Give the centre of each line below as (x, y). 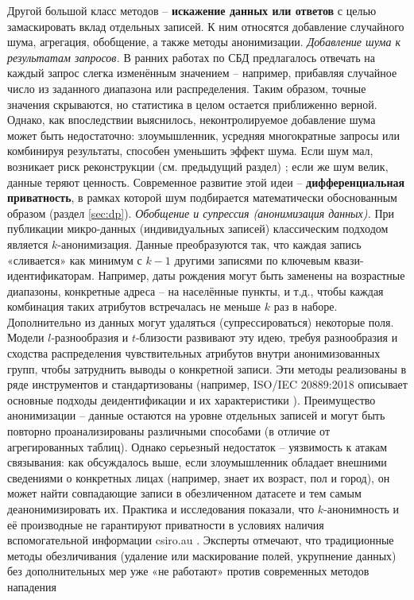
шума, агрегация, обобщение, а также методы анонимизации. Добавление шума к (204, 42)
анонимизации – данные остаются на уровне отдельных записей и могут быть (196, 415)
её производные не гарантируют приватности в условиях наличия (166, 524)
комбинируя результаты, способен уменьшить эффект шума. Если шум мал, (190, 151)
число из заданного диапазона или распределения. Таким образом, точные (187, 88)
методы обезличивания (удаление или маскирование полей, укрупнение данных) (202, 555)
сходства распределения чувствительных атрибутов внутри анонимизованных (194, 353)
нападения (32, 586)
